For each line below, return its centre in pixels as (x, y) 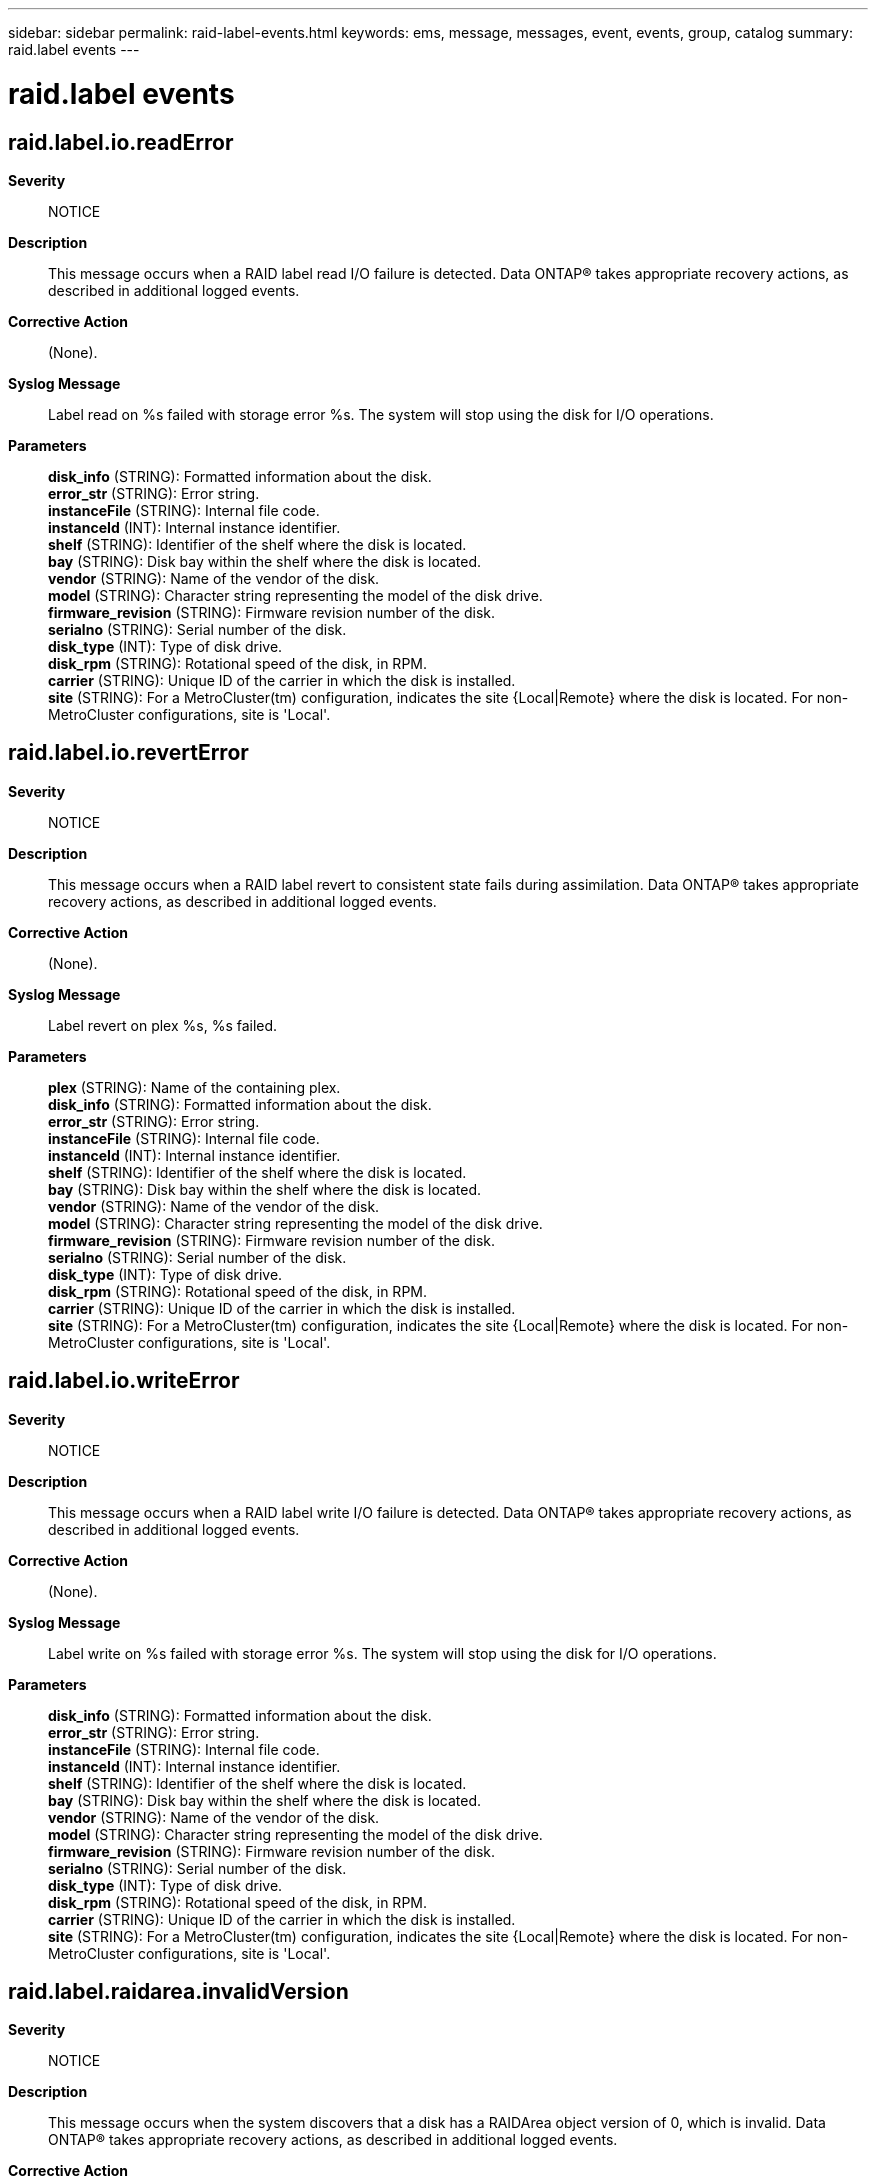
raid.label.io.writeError (124, 1381)
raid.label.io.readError (121, 142)
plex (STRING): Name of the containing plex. (194, 1087)
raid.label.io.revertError (128, 753)
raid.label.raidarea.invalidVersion (178, 1992)
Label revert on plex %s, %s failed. (163, 1025)
